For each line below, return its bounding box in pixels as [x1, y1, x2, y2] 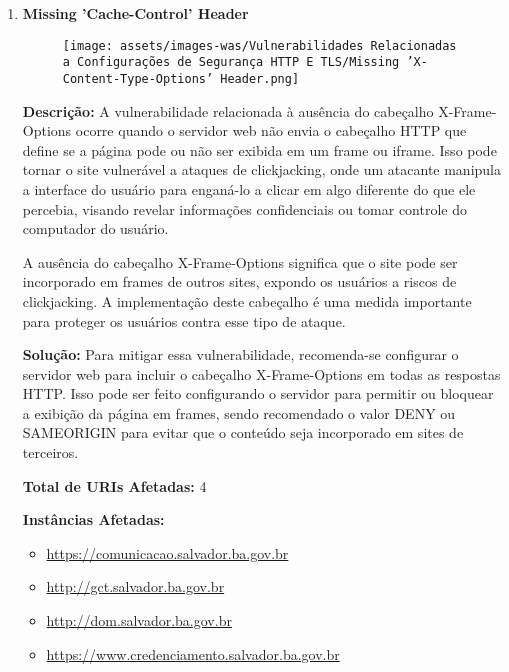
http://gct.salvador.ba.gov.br [46, 576, 225, 597]
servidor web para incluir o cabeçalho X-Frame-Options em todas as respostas [22, 363, 501, 384]
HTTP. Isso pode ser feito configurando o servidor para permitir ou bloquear [22, 383, 494, 404]
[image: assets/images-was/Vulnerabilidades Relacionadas [62, 38, 457, 53]
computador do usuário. [22, 218, 169, 239]
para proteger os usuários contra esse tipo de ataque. [22, 310, 346, 331]
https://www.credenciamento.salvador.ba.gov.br [46, 643, 340, 664]
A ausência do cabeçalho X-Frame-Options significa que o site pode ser [22, 251, 458, 272]
